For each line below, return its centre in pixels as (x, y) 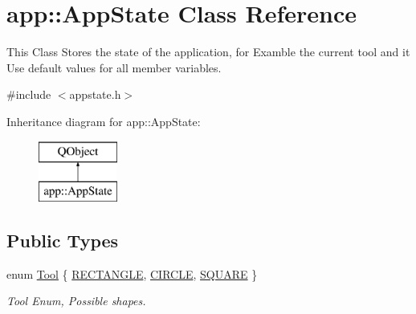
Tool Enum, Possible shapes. (76, 301)
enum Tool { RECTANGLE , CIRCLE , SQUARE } (132, 273)
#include (29, 94)
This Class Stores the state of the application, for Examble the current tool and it (208, 52)
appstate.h (95, 94)
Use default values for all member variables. (114, 67)
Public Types (63, 241)
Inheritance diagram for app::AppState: (104, 121)
